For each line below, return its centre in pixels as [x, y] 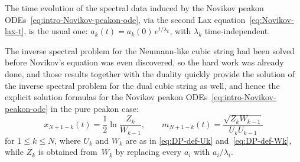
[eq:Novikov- [272, 19]
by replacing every [149, 152]
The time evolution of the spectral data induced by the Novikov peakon [134, 8]
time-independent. [237, 31]
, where [68, 140]
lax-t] [14, 31]
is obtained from [68, 152]
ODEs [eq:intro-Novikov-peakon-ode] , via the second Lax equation [125, 19]
